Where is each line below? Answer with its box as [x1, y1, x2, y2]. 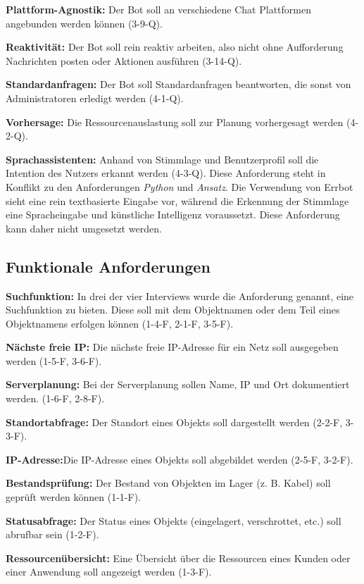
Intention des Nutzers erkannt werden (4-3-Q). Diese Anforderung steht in [6, 166, 326, 180]
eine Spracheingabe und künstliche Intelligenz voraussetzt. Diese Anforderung [6, 207, 340, 222]
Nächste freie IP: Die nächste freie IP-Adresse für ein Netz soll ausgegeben [6, 340, 339, 354]
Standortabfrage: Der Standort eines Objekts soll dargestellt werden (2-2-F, [6, 414, 343, 429]
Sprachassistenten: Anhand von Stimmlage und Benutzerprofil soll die [6, 151, 319, 166]
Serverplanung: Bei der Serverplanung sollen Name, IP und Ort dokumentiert [6, 377, 350, 392]
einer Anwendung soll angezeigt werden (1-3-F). [6, 564, 212, 579]
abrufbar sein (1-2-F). [6, 527, 99, 542]
